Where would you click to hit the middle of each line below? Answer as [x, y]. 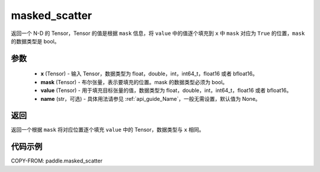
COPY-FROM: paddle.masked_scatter [57, 161]
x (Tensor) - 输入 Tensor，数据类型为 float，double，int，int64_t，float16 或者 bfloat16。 [149, 74]
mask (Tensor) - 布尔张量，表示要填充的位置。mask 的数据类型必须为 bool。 [134, 82]
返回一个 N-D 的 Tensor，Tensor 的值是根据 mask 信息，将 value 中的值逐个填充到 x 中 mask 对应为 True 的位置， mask [158, 33]
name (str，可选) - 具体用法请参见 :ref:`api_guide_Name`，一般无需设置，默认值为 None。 [151, 98]
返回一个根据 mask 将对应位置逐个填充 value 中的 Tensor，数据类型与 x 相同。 [108, 130]
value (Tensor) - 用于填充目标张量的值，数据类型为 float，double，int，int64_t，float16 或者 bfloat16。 [166, 90]
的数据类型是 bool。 [35, 41]
